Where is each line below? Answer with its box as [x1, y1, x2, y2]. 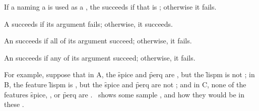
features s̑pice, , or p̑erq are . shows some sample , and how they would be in [4, 89, 244, 99]
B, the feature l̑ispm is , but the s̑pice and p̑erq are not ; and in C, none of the [4, 79, 246, 89]
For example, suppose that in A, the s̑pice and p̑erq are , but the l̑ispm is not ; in [4, 69, 255, 80]
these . [4, 99, 24, 109]
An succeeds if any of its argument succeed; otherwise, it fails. [4, 52, 196, 63]
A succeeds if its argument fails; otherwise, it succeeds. [4, 18, 173, 29]
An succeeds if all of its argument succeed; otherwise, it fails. [4, 35, 192, 46]
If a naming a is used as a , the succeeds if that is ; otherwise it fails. [4, 2, 217, 12]
